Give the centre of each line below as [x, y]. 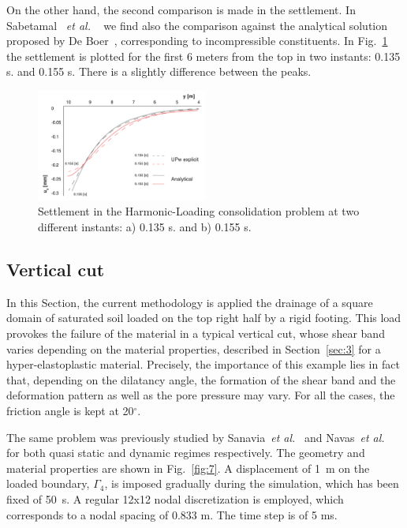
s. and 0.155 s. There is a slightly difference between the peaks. [159, 71]
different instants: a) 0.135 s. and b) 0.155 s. [145, 227]
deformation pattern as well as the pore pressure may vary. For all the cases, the [201, 395]
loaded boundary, [48, 483]
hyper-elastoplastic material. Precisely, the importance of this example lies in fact [203, 364]
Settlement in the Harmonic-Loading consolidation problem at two [199, 211]
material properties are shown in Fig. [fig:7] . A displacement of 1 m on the [188, 468]
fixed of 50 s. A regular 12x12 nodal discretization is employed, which [175, 498]
